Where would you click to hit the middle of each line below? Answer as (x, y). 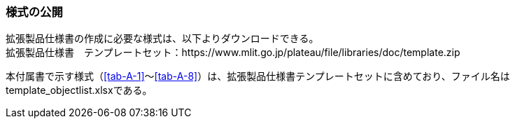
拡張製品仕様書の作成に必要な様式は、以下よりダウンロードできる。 (162, 39)
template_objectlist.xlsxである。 (79, 90)
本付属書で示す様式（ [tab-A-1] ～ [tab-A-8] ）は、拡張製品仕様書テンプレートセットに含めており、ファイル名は (258, 76)
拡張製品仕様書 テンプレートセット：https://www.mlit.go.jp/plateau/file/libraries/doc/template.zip (233, 53)
